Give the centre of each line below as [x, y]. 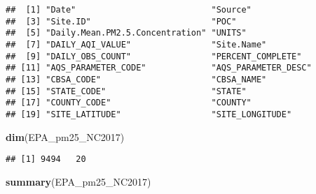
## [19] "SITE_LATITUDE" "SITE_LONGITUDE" [149, 114]
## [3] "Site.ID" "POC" [121, 21]
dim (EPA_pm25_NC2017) [65, 136]
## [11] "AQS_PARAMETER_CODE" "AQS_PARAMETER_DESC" [159, 68]
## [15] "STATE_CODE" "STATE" [126, 91]
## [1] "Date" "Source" [129, 10]
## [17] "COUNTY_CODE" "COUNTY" [129, 103]
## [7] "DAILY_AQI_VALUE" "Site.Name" [136, 44]
